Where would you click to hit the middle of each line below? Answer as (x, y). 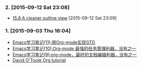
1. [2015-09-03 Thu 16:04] (38, 31)
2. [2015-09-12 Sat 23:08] (37, 7)
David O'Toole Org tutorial (39, 60)
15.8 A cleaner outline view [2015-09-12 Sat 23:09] (65, 18)
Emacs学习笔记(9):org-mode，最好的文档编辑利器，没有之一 (74, 54)
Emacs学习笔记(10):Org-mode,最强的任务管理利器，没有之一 (74, 48)
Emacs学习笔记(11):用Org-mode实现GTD (54, 42)
